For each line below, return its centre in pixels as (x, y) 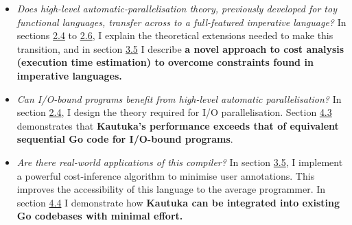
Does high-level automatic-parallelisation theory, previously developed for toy (177, 8)
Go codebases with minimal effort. (100, 216)
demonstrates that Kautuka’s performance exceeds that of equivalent (178, 125)
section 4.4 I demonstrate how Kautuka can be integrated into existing (178, 202)
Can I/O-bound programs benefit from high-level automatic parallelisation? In (179, 98)
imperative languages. (69, 75)
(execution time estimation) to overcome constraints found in (165, 62)
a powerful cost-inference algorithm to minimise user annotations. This (166, 175)
